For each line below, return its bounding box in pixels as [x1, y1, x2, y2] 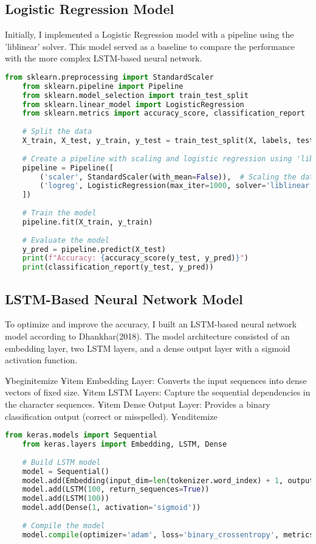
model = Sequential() [22, 467, 109, 476]
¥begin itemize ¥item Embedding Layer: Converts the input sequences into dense [5, 374, 307, 386]
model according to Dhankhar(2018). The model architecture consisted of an [5, 330, 290, 343]
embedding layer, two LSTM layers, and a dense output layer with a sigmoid [5, 341, 290, 354]
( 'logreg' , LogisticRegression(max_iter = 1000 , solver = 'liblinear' [39, 181, 314, 190]
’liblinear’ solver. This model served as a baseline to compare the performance [5, 40, 295, 52]
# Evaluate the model [22, 235, 109, 245]
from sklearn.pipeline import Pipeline [22, 82, 184, 91]
